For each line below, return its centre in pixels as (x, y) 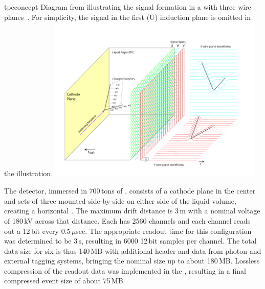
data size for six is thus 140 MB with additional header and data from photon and (133, 250)
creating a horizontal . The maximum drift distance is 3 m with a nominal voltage (132, 211)
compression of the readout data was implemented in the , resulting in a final (125, 270)
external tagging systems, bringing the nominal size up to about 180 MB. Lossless (132, 261)
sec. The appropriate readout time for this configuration (164, 231)
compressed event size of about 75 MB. (65, 281)
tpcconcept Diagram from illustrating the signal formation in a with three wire (128, 7)
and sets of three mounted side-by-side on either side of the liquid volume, (120, 200)
